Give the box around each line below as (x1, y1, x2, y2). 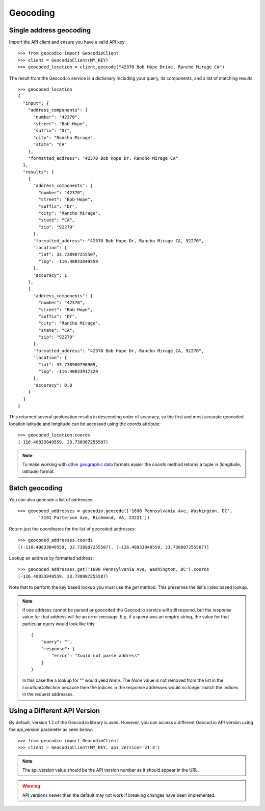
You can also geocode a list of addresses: (9, 496, 94, 502)
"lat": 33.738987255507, (38, 252, 98, 258)
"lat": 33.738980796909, (38, 362, 98, 367)
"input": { (23, 100, 49, 106)
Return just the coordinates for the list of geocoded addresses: (9, 526, 136, 532)
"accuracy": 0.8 (33, 382, 73, 388)
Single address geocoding (9, 26, 91, 34)
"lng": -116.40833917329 (38, 369, 98, 375)
